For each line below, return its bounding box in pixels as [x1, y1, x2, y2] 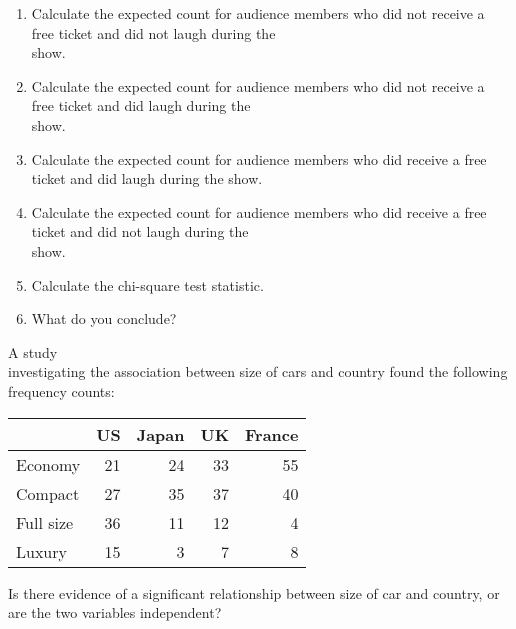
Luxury [16, 539, 67, 563]
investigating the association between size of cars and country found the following [8, 361, 508, 382]
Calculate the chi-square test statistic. [31, 274, 264, 295]
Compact [16, 481, 80, 505]
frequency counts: [8, 380, 115, 401]
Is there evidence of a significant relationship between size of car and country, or [8, 582, 500, 603]
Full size [16, 510, 74, 534]
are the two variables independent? [8, 602, 222, 623]
